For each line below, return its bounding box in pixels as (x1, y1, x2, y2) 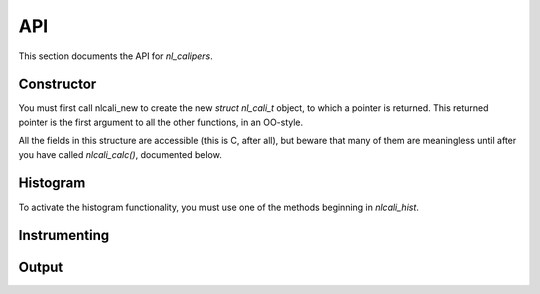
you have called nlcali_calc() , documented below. (18, 148, 222, 160)
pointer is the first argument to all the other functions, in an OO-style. (18, 116, 304, 128)
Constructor (18, 76, 97, 93)
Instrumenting (18, 227, 110, 244)
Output (18, 259, 64, 276)
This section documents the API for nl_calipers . (18, 50, 214, 62)
